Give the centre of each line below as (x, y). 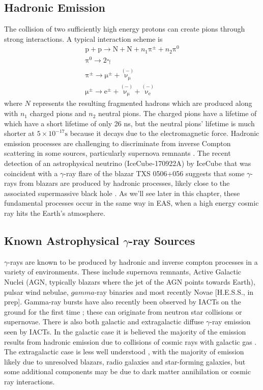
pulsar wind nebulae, (36, 291)
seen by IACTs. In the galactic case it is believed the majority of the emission (125, 331)
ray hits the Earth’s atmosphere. (55, 213)
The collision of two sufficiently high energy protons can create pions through (125, 29)
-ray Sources (162, 240)
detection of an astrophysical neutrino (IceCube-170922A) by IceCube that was (128, 163)
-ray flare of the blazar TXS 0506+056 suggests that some (154, 173)
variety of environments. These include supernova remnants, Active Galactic (123, 272)
